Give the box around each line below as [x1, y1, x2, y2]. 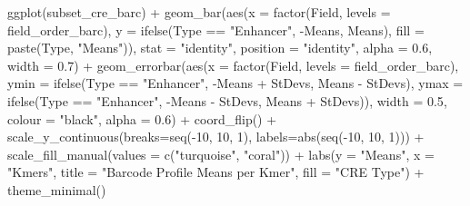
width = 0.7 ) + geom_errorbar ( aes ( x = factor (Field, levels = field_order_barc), [7, 55, 459, 74]
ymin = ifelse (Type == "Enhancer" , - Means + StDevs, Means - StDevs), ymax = [7, 74, 464, 93]
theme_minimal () [7, 180, 106, 199]
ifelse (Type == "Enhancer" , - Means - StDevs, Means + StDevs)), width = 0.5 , [7, 91, 447, 110]
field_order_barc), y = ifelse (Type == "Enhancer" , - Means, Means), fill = [7, 20, 425, 39]
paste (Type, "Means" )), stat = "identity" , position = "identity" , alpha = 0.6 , [7, 38, 433, 57]
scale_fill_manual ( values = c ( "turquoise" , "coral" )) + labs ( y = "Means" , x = [7, 144, 435, 163]
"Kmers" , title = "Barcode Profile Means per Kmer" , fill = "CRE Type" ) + [7, 162, 425, 181]
